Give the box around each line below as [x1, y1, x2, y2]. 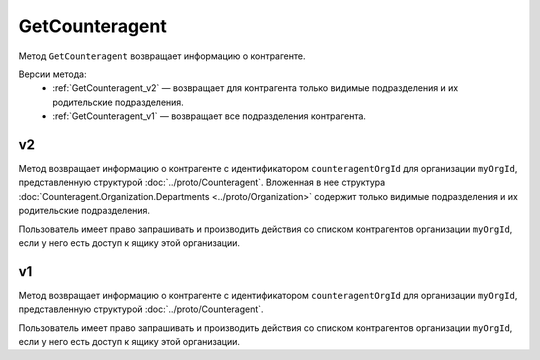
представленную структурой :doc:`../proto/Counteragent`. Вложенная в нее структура [18, 176, 386, 189]
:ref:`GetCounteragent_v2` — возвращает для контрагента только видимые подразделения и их [52, 82, 459, 94]
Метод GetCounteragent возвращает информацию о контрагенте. [18, 50, 306, 62]
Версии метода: [18, 68, 87, 80]
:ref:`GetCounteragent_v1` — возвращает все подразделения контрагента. [52, 110, 367, 122]
